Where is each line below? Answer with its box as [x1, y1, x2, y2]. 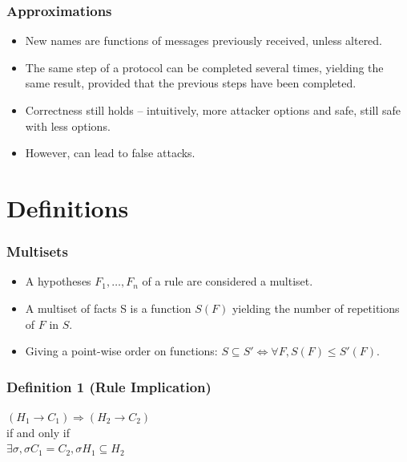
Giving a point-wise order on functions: [25, 342, 218, 359]
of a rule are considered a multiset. [142, 273, 313, 290]
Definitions [6, 191, 129, 224]
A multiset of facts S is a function [25, 299, 191, 316]
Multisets [6, 241, 68, 261]
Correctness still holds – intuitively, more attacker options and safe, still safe [25, 102, 401, 118]
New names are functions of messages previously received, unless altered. [25, 32, 383, 49]
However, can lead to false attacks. [25, 144, 195, 161]
